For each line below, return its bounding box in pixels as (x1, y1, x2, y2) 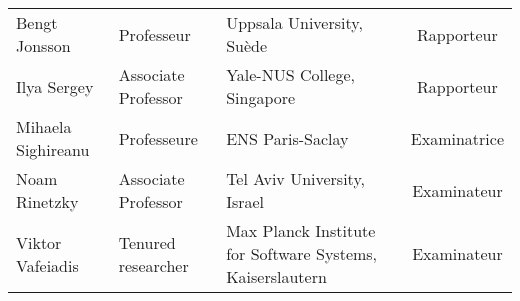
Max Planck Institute (226, 219, 376, 242)
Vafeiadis (16, 253, 79, 277)
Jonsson (16, 34, 71, 57)
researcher (118, 253, 189, 277)
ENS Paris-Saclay (226, 126, 349, 150)
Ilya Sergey (16, 74, 94, 98)
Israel (226, 190, 265, 213)
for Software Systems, (226, 242, 378, 265)
